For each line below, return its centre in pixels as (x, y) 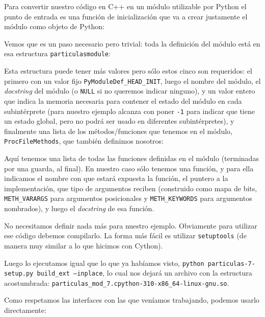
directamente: (25, 310)
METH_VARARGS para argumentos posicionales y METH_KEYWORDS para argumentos (128, 198)
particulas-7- (231, 264)
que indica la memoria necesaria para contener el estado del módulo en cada (123, 100)
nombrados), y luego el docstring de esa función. (79, 208)
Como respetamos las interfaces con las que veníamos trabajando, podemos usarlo (132, 300)
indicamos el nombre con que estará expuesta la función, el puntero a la (116, 178)
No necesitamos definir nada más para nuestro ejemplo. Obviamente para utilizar (131, 225)
